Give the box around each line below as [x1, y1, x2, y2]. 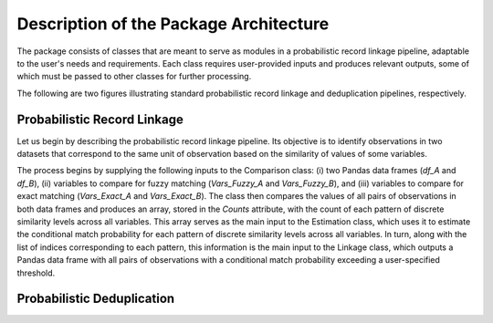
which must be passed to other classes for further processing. [16, 71, 252, 82]
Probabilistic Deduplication [16, 291, 175, 307]
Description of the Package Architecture [16, 14, 330, 34]
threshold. [16, 267, 56, 278]
